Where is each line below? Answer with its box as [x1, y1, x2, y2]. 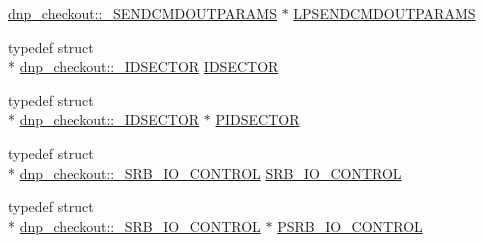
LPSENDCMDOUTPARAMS [293, 3, 476, 23]
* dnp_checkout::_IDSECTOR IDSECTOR [8, 56, 279, 77]
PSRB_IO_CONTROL [277, 215, 423, 236]
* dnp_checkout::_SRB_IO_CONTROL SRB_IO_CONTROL [8, 162, 402, 183]
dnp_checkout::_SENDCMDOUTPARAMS [8, 3, 277, 23]
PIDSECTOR [215, 109, 300, 130]
